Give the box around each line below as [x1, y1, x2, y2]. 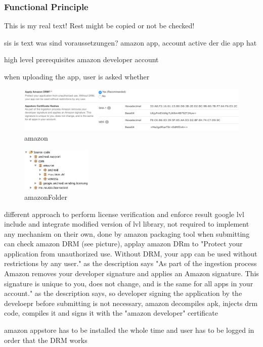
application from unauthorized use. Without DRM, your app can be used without [4, 248, 257, 258]
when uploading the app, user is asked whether [4, 71, 150, 81]
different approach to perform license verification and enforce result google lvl [4, 208, 244, 219]
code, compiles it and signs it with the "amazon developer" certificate [4, 308, 218, 318]
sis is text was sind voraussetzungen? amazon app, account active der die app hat [4, 37, 257, 48]
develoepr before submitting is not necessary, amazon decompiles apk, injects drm [4, 297, 258, 308]
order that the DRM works [4, 334, 87, 345]
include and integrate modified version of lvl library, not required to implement [4, 219, 249, 229]
